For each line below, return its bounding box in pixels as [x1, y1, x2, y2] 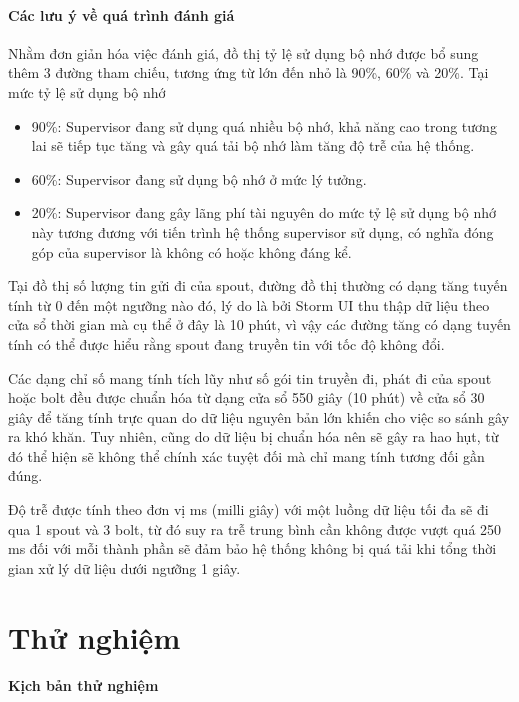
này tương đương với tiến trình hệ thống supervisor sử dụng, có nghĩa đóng [31, 221, 494, 242]
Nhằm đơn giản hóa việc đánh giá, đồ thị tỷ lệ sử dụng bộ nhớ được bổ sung [8, 42, 479, 63]
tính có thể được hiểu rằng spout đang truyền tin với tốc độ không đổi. [8, 333, 445, 354]
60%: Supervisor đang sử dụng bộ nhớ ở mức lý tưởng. [31, 168, 367, 189]
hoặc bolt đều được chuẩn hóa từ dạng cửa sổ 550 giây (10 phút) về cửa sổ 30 [8, 387, 485, 408]
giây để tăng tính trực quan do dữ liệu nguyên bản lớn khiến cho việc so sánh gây [8, 406, 510, 427]
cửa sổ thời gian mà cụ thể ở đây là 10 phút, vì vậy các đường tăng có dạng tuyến [8, 314, 511, 335]
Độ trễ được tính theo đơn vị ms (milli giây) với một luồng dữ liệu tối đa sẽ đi [8, 499, 489, 520]
